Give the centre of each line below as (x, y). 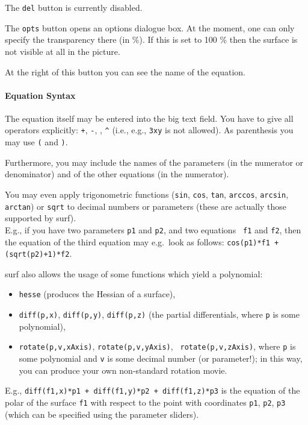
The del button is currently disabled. (74, 7)
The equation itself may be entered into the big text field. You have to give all (149, 118)
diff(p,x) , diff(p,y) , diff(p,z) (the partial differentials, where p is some (159, 314)
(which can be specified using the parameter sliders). (102, 414)
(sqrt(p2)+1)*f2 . (38, 253)
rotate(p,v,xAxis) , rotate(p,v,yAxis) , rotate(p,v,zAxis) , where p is (157, 346)
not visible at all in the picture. (63, 51)
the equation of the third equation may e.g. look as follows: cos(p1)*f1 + (142, 241)
